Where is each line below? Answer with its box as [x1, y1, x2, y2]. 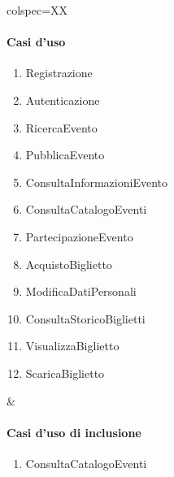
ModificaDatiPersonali [25, 283, 137, 300]
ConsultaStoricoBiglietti [25, 310, 146, 327]
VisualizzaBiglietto [25, 337, 120, 354]
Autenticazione [25, 91, 100, 108]
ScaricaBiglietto [25, 364, 105, 381]
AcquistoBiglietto [25, 255, 112, 272]
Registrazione [25, 64, 93, 81]
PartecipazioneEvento [25, 228, 133, 245]
